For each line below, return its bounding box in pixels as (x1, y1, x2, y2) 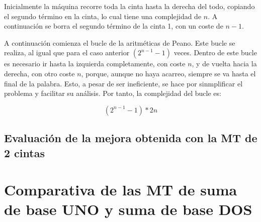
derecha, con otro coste (4, 68, 75, 78)
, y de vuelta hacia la (192, 58, 257, 69)
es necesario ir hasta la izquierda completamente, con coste (4, 58, 186, 69)
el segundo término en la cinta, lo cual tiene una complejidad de (4, 11, 202, 21)
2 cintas (4, 145, 45, 160)
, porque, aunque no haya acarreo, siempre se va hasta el (81, 68, 256, 78)
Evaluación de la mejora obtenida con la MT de (4, 130, 257, 146)
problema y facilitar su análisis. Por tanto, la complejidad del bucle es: (4, 88, 221, 98)
